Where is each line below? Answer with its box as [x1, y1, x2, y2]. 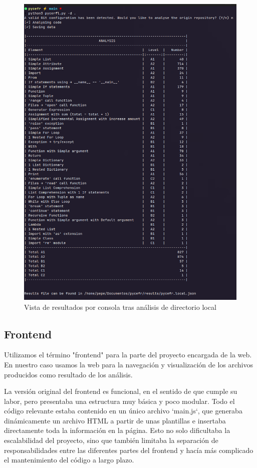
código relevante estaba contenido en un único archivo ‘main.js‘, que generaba [4, 405, 242, 416]
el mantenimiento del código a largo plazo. [4, 454, 134, 465]
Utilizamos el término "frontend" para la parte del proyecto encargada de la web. [4, 349, 252, 360]
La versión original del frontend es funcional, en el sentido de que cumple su [4, 386, 237, 396]
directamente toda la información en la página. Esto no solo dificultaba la [4, 425, 230, 435]
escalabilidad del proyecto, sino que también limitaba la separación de [4, 435, 218, 445]
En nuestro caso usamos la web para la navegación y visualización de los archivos [4, 359, 253, 369]
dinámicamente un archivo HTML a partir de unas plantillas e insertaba [4, 415, 226, 425]
